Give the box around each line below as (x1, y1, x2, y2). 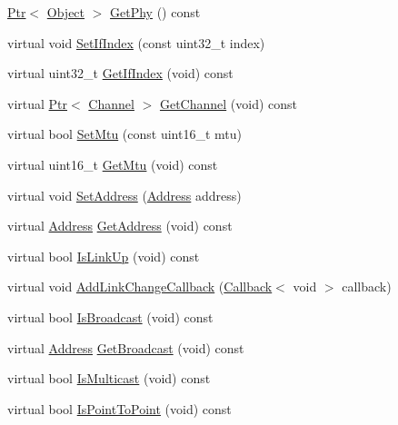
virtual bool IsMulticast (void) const (7, 369, 211, 388)
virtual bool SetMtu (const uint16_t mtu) (7, 124, 243, 143)
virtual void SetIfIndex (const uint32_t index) (7, 33, 265, 52)
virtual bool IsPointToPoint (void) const (7, 399, 232, 418)
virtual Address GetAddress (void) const (7, 216, 233, 235)
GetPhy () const (110, 3, 201, 21)
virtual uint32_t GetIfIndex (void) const (7, 64, 234, 83)
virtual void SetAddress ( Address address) (7, 185, 242, 204)
